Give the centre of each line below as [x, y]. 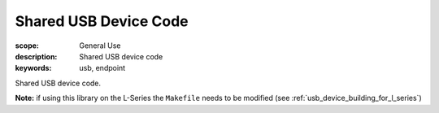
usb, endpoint [102, 68]
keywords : [33, 68]
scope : [27, 46]
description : [36, 56]
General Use [100, 46]
